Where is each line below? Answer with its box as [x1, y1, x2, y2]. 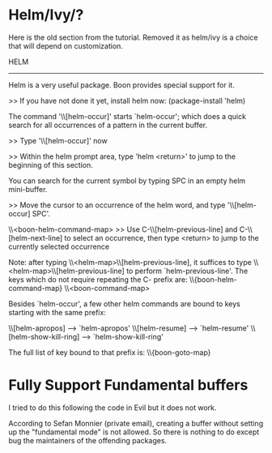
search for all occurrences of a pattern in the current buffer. [8, 120, 208, 130]
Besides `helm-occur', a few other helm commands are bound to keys [8, 298, 240, 309]
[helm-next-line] [8, 233, 63, 242]
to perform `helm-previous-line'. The [126, 266, 249, 276]
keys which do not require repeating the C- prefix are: [8, 274, 188, 284]
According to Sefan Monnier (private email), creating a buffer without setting [8, 418, 264, 428]
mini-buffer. [8, 184, 48, 194]
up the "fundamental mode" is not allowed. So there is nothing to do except [8, 427, 260, 437]
